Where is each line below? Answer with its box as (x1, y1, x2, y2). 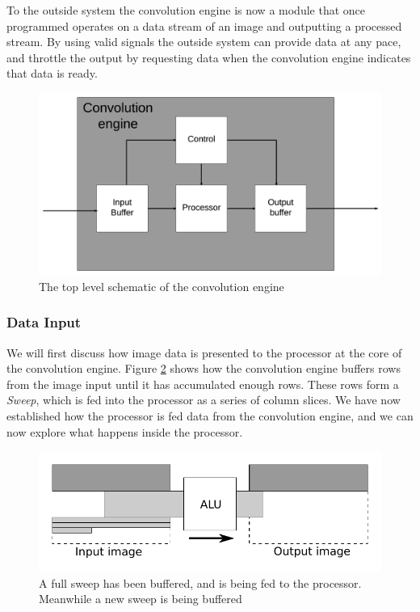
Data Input (6, 312, 82, 332)
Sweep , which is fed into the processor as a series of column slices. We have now (6, 391, 401, 408)
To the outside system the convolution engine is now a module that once (6, 2, 365, 18)
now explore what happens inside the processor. (6, 423, 243, 440)
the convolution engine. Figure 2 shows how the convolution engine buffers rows (6, 360, 401, 377)
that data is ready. (6, 65, 98, 82)
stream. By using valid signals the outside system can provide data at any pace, (6, 33, 401, 50)
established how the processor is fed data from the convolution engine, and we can (6, 407, 414, 424)
